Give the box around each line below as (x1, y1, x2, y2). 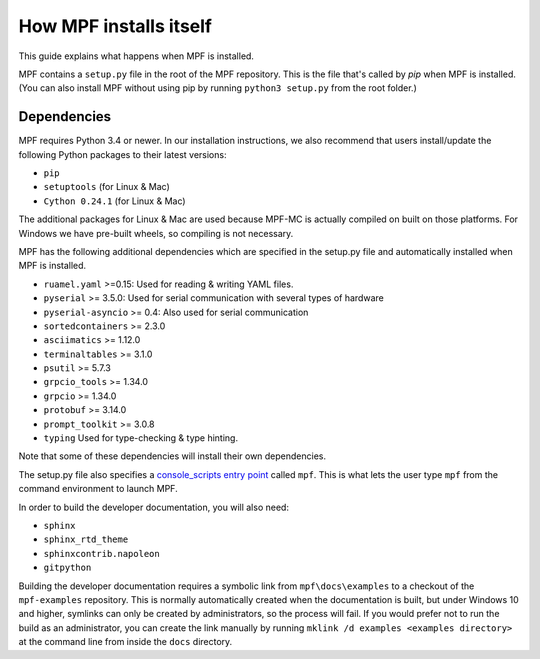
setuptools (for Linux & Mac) (43, 181, 170, 193)
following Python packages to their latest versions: (18, 148, 227, 160)
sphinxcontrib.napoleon (43, 548, 160, 559)
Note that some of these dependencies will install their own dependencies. (18, 450, 327, 462)
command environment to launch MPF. (18, 483, 179, 495)
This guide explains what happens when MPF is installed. (18, 50, 255, 62)
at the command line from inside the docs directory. (18, 636, 233, 648)
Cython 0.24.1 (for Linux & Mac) (43, 195, 186, 207)
